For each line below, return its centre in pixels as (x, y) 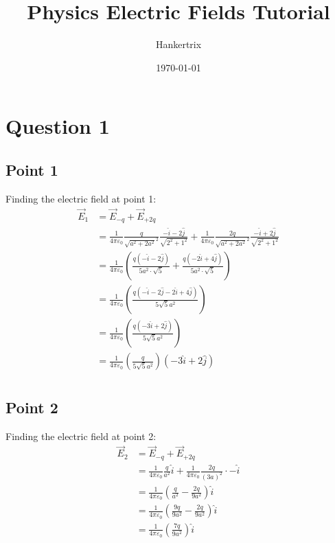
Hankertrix (178, 44)
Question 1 (58, 126)
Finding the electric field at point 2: (81, 436)
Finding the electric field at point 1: (81, 198)
